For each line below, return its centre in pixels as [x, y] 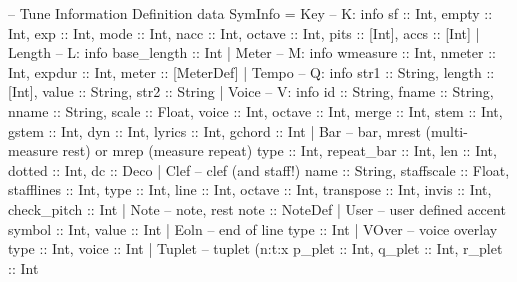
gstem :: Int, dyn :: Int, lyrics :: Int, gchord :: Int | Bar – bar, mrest [214, 130]
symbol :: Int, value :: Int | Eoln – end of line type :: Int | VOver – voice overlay [253, 228]
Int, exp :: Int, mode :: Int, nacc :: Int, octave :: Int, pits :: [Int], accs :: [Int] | [244, 32]
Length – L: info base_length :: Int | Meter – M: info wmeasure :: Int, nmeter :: [252, 52]
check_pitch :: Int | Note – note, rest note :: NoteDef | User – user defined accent [257, 208]
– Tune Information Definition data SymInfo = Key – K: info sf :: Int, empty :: [250, 13]
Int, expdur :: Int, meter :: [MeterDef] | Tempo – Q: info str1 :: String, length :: [251, 71]
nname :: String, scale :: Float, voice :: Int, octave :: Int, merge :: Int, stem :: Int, [255, 110]
